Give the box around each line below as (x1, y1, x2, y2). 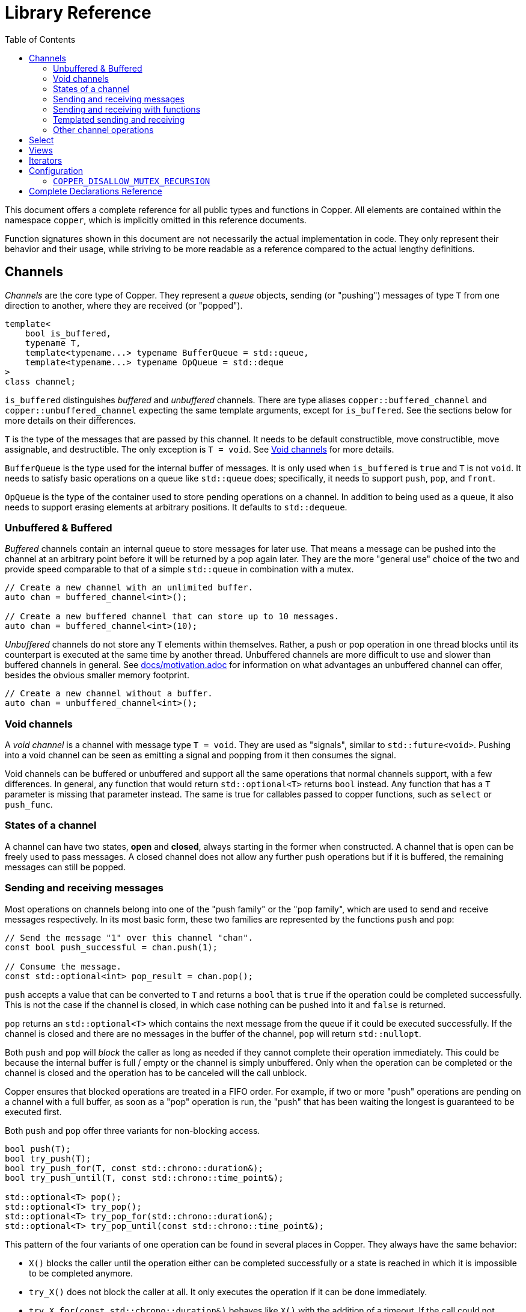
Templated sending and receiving (53, 114, 185, 125)
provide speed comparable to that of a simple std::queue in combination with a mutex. (5, 564, 354, 575)
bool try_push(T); (5, 1153, 91, 1163)
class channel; (5, 376, 76, 386)
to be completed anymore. (29, 1267, 133, 1278)
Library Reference (5, 2, 151, 23)
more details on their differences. (5, 415, 136, 425)
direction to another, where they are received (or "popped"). (5, 300, 243, 311)
